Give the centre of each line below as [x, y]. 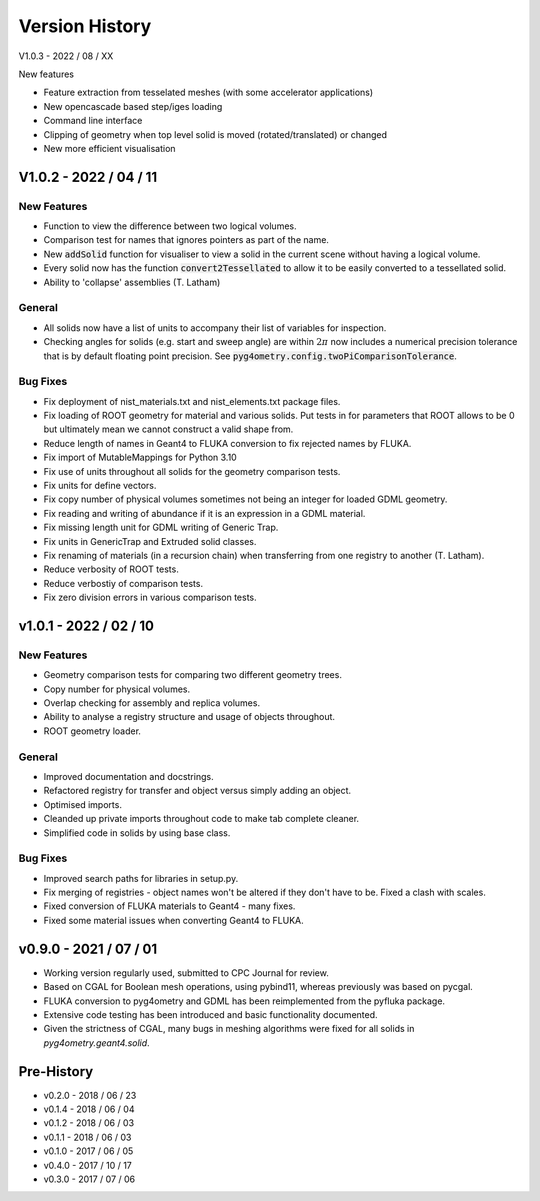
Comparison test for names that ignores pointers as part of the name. [186, 240]
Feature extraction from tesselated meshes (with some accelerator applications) [208, 92]
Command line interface [93, 121]
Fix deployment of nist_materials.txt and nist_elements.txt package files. [192, 401]
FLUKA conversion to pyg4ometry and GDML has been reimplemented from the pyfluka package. [244, 1001]
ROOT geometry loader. [92, 731]
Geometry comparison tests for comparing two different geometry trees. [192, 675]
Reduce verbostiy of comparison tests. [123, 583]
